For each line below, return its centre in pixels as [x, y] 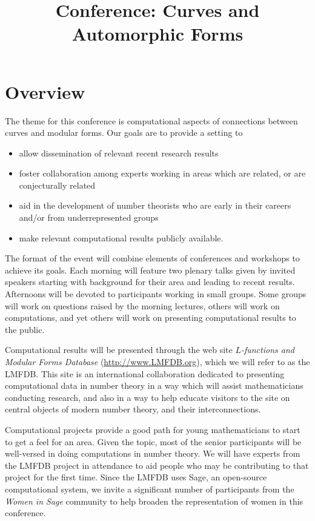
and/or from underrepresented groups [89, 217]
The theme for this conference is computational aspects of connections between [151, 120]
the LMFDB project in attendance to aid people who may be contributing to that [157, 465]
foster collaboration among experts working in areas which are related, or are [162, 173]
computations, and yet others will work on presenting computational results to [151, 318]
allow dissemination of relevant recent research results [119, 153]
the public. [25, 329]
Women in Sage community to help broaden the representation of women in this [154, 501]
